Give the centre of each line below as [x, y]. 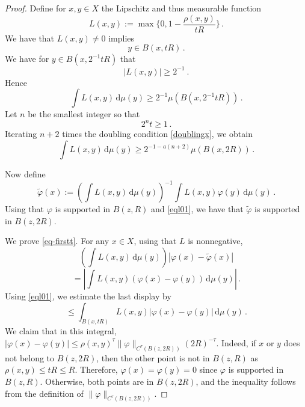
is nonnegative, [215, 241]
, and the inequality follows [246, 381]
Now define [25, 174]
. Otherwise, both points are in [97, 381]
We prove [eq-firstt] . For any [57, 241]
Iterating [21, 134]
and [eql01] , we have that [197, 209]
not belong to [30, 357]
